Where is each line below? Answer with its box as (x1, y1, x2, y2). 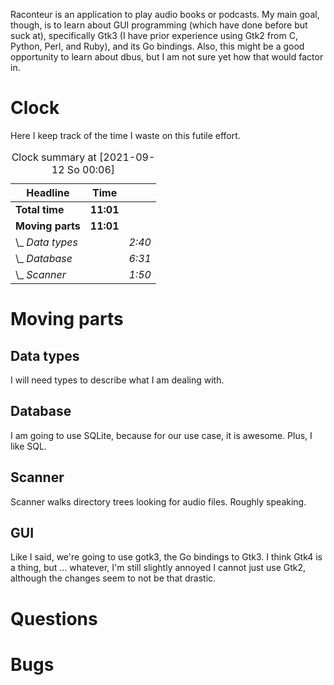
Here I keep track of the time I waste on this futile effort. (10, 129, 241, 141)
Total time (15, 202, 65, 216)
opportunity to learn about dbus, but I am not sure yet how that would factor (10, 51, 324, 63)
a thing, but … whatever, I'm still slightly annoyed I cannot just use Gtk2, (10, 562, 307, 574)
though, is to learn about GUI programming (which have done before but (10, 19, 308, 31)
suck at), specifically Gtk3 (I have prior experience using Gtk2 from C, (10, 30, 298, 41)
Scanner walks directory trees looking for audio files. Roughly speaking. (10, 495, 307, 508)
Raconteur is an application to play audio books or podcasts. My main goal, (10, 9, 320, 20)
